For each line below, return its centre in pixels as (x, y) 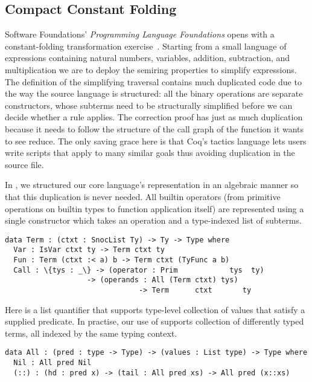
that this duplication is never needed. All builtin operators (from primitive (143, 196)
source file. (24, 164)
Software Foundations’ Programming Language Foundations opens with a (140, 34)
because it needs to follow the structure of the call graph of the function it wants (154, 128)
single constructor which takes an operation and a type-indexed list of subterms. (153, 220)
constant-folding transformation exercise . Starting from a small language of (146, 46)
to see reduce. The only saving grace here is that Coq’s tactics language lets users (156, 141)
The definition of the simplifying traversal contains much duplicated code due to (153, 81)
